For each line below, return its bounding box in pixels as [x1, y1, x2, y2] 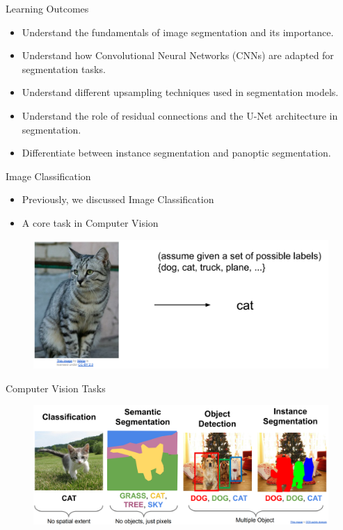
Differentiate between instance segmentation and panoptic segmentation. [22, 145, 331, 160]
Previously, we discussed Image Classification [22, 192, 214, 207]
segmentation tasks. [22, 61, 106, 76]
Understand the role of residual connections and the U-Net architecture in [22, 108, 338, 122]
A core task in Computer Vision [22, 215, 159, 230]
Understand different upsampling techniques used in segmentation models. [22, 85, 339, 99]
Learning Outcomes [6, 1, 89, 15]
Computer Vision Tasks [6, 380, 106, 395]
